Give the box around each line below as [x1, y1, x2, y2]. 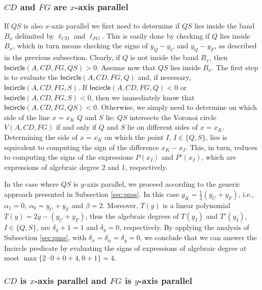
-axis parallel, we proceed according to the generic [84, 179, 241, 189]
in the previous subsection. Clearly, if [4, 52, 120, 63]
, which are [201, 152, 236, 162]
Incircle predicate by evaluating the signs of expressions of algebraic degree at [4, 242, 247, 253]
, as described [214, 40, 257, 51]
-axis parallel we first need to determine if [49, 20, 180, 31]
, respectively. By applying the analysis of [119, 221, 249, 232]
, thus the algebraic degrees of [85, 210, 179, 221]
